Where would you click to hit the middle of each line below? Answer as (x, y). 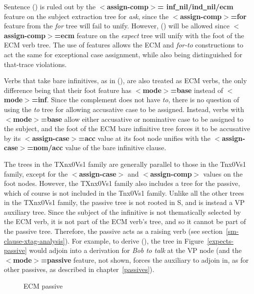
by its (12, 138)
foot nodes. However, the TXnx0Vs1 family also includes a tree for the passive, (122, 183)
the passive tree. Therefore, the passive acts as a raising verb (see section (113, 231)
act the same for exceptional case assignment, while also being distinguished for (123, 54)
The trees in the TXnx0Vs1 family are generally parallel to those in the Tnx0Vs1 (125, 164)
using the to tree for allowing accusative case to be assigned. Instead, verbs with (124, 109)
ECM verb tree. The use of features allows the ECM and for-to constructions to (124, 45)
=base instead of (197, 90)
